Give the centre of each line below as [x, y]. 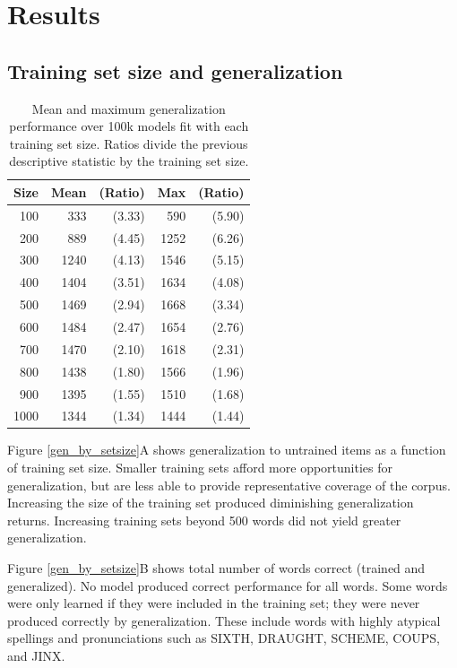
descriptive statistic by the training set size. [129, 161]
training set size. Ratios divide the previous [129, 143]
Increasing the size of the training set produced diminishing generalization [211, 503]
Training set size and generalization [175, 70]
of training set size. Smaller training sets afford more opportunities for [200, 468]
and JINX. [36, 656]
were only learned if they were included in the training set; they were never [214, 603]
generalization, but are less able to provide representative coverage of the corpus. [229, 485]
